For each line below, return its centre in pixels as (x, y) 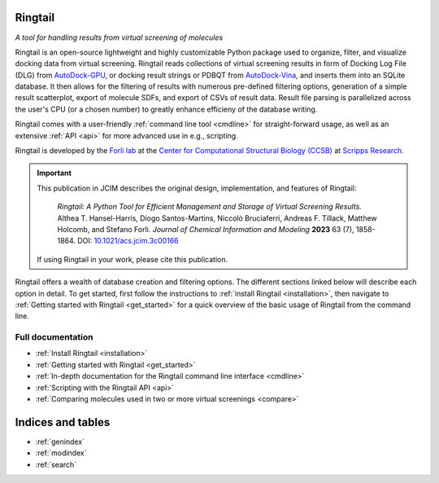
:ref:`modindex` (61, 453)
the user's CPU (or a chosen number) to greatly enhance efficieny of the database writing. (166, 109)
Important (54, 173)
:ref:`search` (56, 464)
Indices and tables (63, 422)
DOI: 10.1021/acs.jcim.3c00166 (128, 241)
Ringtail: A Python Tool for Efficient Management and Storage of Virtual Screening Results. (209, 207)
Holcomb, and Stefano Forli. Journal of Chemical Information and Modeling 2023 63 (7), (206, 229)
